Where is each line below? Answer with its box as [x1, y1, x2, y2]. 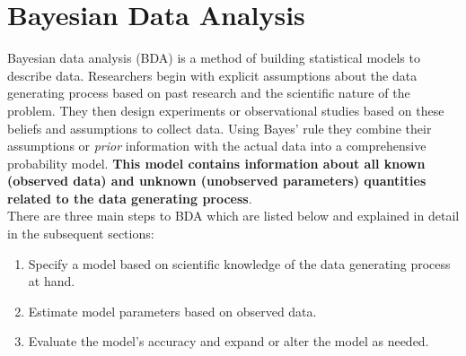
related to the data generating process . [7, 188, 252, 207]
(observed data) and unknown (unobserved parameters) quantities [7, 171, 426, 190]
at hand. [28, 272, 75, 291]
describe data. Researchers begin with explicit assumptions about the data [7, 65, 418, 84]
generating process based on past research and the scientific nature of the [7, 83, 410, 102]
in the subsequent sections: [7, 224, 154, 243]
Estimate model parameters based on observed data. [28, 301, 317, 320]
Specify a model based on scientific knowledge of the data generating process [28, 254, 451, 273]
